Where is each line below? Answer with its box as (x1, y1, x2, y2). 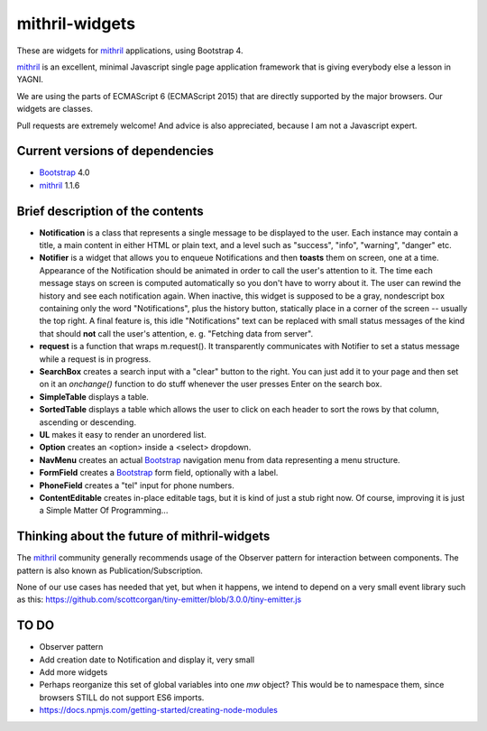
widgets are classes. (16, 104, 94, 115)
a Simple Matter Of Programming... (39, 505, 169, 516)
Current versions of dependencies (16, 143, 214, 159)
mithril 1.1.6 (39, 180, 80, 190)
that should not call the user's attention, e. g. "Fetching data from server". (39, 328, 314, 338)
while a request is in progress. (39, 353, 152, 365)
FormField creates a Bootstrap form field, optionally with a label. (39, 467, 279, 478)
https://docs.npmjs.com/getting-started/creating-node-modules (39, 705, 279, 716)
